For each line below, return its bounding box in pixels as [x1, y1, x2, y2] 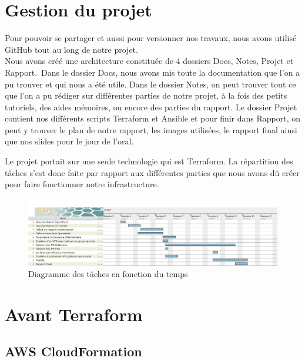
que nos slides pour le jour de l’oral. [5, 135, 134, 147]
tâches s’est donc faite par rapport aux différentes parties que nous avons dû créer [5, 166, 300, 178]
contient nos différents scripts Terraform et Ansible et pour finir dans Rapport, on [5, 112, 301, 124]
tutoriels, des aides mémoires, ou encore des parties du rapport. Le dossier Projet [5, 100, 297, 113]
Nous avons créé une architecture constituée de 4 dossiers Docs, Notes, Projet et [5, 55, 294, 67]
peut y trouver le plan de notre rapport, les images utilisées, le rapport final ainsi [5, 123, 297, 136]
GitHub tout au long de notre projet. [5, 43, 138, 55]
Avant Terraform [5, 302, 143, 326]
